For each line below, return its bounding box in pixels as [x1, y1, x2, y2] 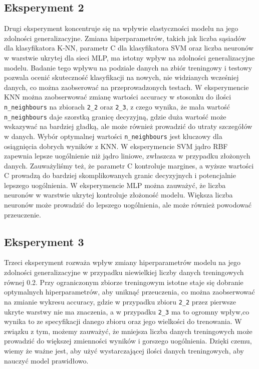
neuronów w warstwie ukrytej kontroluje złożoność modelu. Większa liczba [4, 189, 233, 200]
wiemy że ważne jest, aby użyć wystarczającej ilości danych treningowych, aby [4, 345, 244, 355]
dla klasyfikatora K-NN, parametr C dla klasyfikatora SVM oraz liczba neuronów [4, 42, 253, 53]
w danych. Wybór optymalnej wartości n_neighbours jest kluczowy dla [4, 130, 222, 141]
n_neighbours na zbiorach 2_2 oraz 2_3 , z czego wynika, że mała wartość [4, 101, 230, 111]
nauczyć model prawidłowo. [4, 355, 89, 365]
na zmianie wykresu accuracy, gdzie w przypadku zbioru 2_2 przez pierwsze [4, 296, 236, 306]
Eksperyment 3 [4, 233, 84, 249]
